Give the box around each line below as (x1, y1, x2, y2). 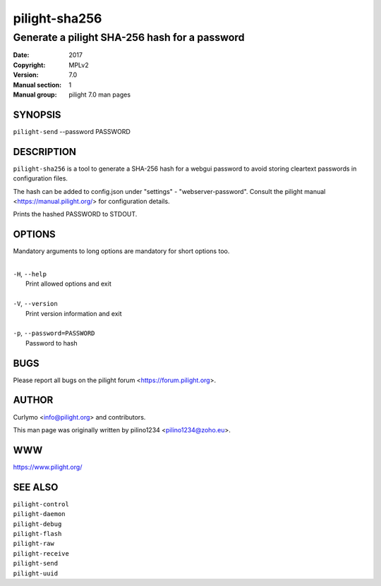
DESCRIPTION (13, 145, 77, 158)
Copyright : (13, 61, 46, 69)
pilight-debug (13, 520, 62, 528)
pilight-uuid (13, 569, 59, 578)
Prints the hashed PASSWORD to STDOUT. (13, 210, 138, 219)
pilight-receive (13, 549, 70, 557)
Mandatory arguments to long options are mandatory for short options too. (13, 247, 230, 255)
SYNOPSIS (13, 109, 61, 121)
